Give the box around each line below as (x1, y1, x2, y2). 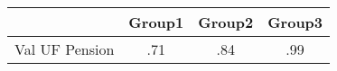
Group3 (267, 12, 323, 32)
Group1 (128, 12, 184, 32)
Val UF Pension (14, 39, 115, 59)
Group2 (198, 12, 254, 32)
